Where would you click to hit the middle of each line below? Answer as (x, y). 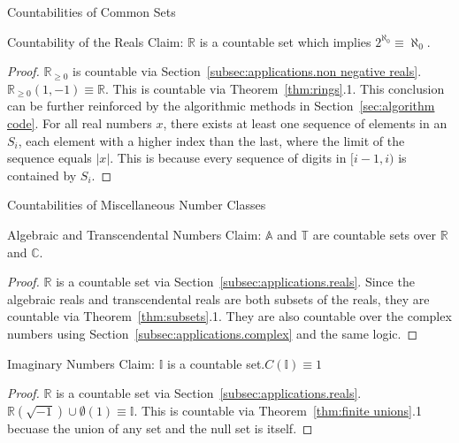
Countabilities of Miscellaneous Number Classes (137, 205)
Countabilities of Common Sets (92, 11)
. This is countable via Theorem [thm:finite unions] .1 (278, 410)
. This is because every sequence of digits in (228, 158)
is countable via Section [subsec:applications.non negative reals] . (247, 71)
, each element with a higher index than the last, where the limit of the (211, 140)
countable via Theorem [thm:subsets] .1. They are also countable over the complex (229, 316)
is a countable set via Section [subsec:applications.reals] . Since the (235, 282)
